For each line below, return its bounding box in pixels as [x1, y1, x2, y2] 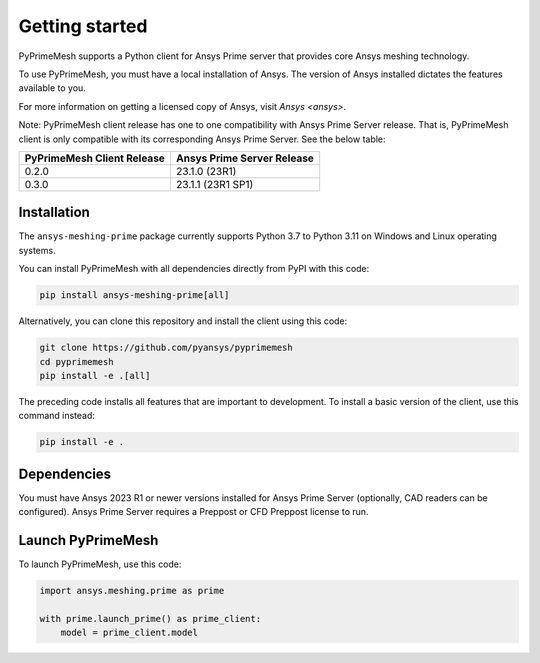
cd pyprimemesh [39, 356, 114, 367]
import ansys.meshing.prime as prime [39, 585, 225, 597]
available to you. [18, 82, 87, 94]
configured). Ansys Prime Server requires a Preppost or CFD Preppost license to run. [18, 506, 369, 518]
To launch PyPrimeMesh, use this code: [18, 558, 182, 570]
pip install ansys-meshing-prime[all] [39, 290, 230, 301]
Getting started [18, 15, 148, 37]
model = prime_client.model [60, 627, 199, 639]
